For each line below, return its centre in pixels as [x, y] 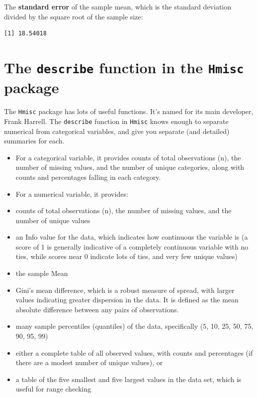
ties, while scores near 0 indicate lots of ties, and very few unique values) [127, 256]
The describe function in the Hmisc [124, 67]
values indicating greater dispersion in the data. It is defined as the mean [127, 300]
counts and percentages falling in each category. [88, 177]
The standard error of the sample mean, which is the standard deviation [118, 6]
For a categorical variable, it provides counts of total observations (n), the [128, 157]
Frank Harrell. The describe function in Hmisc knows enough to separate [116, 121]
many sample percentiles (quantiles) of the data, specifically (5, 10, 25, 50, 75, [134, 326]
